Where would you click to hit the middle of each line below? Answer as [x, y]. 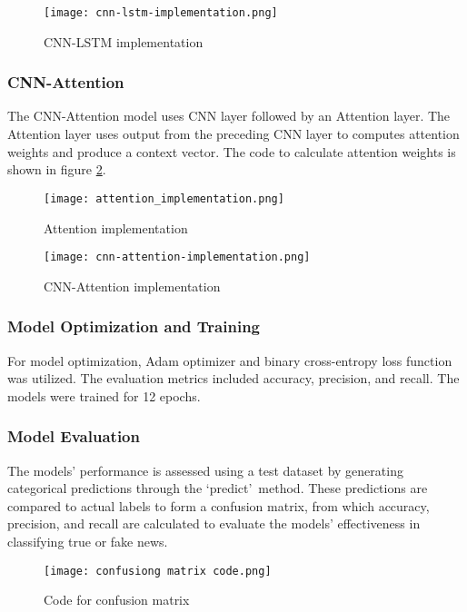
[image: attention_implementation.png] [164, 198]
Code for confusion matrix [117, 600]
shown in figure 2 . [57, 169]
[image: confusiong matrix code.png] [158, 571]
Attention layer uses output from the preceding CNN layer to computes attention [233, 134]
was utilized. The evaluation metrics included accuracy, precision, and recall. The [233, 378]
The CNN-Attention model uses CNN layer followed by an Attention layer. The [229, 116]
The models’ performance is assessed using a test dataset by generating [205, 470]
